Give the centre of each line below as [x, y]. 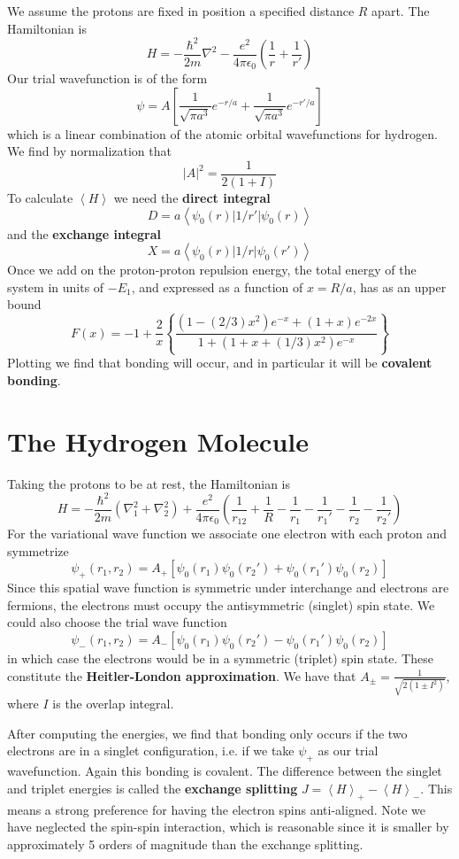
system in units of [56, 286]
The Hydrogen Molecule [158, 441]
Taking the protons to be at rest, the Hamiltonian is [149, 483]
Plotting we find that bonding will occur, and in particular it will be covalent [220, 363]
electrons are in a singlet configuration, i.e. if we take [151, 751]
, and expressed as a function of [217, 286]
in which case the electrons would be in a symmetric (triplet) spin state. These [220, 658]
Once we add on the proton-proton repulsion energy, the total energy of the [212, 270]
